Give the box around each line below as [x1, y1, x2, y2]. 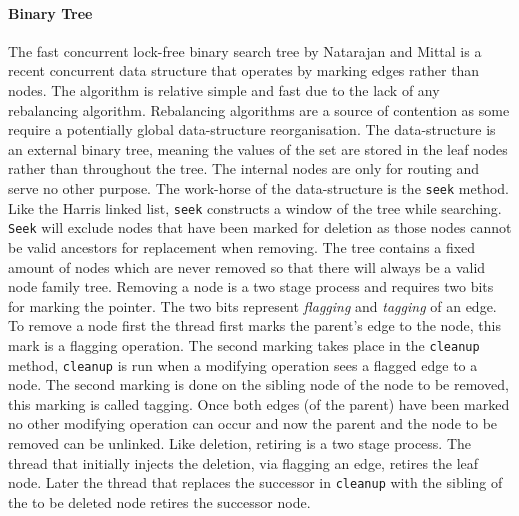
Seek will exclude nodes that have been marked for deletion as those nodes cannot [8, 217, 512, 238]
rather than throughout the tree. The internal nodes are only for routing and [8, 158, 480, 179]
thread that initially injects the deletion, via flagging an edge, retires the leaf [8, 452, 479, 473]
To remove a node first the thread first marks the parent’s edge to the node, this [8, 315, 501, 336]
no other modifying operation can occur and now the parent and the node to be [8, 413, 498, 434]
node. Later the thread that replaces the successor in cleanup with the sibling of [8, 472, 503, 493]
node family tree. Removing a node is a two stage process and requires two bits [8, 276, 494, 297]
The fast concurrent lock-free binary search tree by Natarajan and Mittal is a [8, 40, 482, 61]
